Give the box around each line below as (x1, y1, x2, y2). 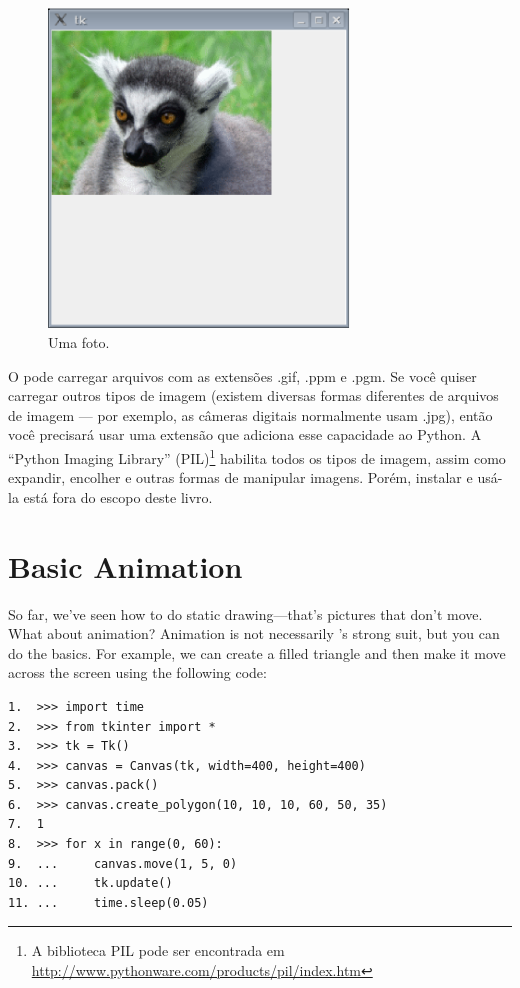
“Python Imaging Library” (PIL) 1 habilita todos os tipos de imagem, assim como (8, 444, 506, 468)
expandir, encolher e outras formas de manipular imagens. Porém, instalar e (8, 467, 473, 488)
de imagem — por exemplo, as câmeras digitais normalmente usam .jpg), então (8, 404, 493, 425)
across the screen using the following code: (8, 662, 267, 683)
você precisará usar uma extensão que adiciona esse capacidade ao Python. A (8, 424, 482, 445)
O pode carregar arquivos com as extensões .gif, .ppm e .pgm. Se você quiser (8, 365, 477, 386)
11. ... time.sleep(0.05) (8, 895, 209, 910)
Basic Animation (8, 545, 243, 586)
